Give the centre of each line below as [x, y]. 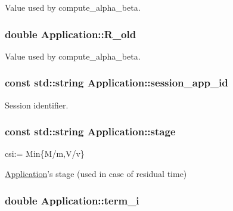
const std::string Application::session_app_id [117, 83]
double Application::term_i [72, 200]
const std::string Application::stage [90, 131]
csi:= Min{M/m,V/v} [45, 153]
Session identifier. [37, 105]
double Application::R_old [71, 34]
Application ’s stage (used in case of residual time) [96, 174]
